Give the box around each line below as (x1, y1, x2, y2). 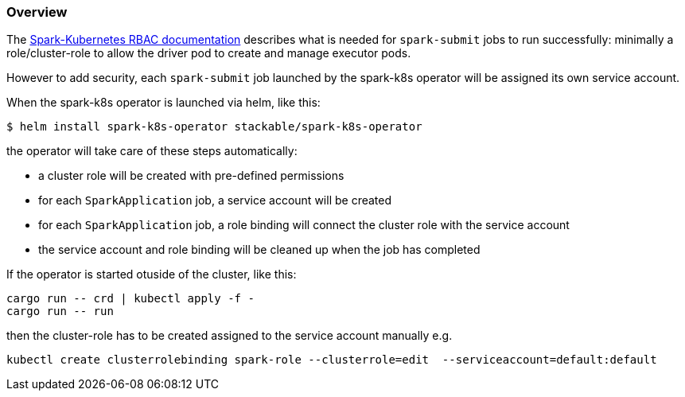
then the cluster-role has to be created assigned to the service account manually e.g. (6, 329, 453, 343)
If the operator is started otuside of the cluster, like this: (6, 267, 297, 282)
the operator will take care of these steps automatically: (6, 144, 298, 158)
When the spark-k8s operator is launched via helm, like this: (6, 95, 321, 110)
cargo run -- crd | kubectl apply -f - (6, 292, 255, 306)
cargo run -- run (6, 305, 114, 318)
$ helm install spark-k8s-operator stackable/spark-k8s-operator (6, 120, 422, 134)
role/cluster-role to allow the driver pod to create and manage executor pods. (6, 46, 411, 60)
